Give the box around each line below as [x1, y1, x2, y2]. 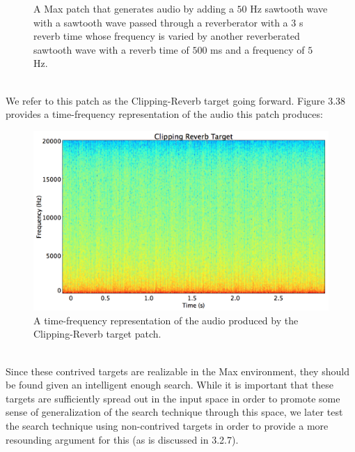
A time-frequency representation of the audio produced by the [33, 312, 299, 327]
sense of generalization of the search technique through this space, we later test [6, 405, 343, 419]
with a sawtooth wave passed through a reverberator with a [33, 15, 288, 29]
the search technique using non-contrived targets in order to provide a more [6, 419, 329, 433]
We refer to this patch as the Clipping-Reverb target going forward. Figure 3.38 [6, 93, 346, 107]
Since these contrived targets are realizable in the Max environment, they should [6, 363, 349, 378]
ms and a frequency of [210, 42, 305, 56]
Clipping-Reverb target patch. [33, 326, 161, 341]
